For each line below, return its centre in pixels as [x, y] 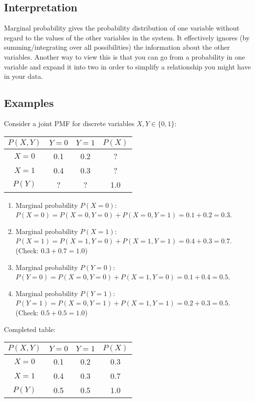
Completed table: [30, 329]
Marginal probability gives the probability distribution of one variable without [122, 28]
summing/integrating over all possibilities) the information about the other [117, 47]
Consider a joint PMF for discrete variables [69, 123]
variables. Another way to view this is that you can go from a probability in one [125, 56]
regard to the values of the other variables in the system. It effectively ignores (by [127, 37]
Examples [29, 103]
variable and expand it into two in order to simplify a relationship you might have [127, 66]
